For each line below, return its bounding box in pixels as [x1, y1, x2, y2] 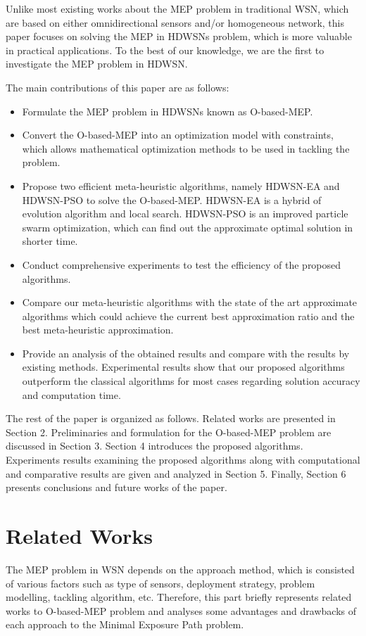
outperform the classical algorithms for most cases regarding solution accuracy [22, 374, 360, 388]
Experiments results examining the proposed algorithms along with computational [6, 452, 360, 467]
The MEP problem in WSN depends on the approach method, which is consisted [6, 561, 355, 576]
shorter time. [22, 234, 78, 248]
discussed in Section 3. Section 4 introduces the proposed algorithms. [6, 438, 303, 453]
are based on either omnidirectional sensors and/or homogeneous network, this [6, 15, 344, 30]
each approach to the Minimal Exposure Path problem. [6, 617, 244, 632]
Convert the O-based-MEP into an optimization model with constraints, [22, 127, 334, 142]
